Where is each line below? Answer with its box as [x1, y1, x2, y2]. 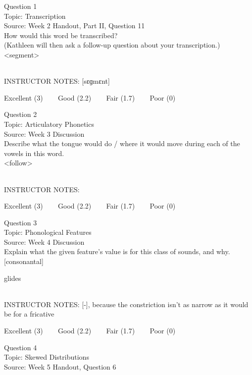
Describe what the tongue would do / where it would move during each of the [4, 138, 240, 149]
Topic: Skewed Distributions [4, 352, 89, 362]
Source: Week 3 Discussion [4, 128, 85, 139]
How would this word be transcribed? [4, 30, 118, 40]
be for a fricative [4, 309, 54, 319]
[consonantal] [4, 256, 44, 267]
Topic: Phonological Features [4, 227, 92, 237]
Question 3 [4, 217, 37, 227]
